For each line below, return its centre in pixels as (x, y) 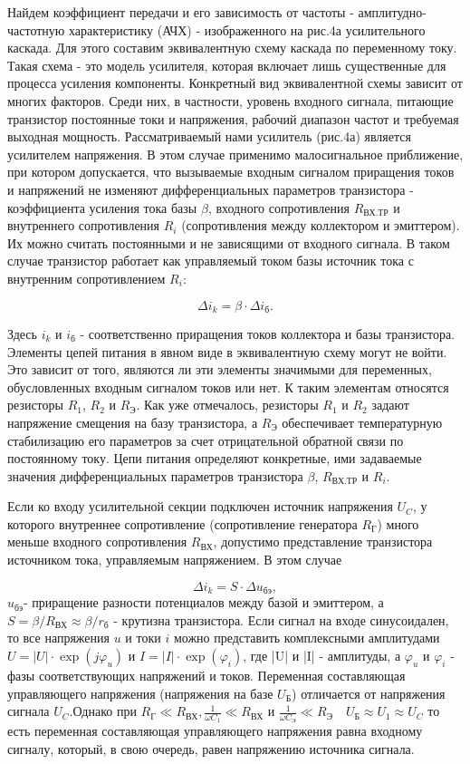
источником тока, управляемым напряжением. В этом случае (175, 560)
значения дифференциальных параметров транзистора (155, 475)
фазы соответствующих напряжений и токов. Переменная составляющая (206, 675)
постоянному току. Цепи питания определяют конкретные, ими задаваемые (215, 458)
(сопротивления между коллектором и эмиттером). (321, 225)
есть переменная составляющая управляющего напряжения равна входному (215, 731)
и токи (143, 638)
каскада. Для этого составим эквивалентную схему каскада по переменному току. (232, 48)
